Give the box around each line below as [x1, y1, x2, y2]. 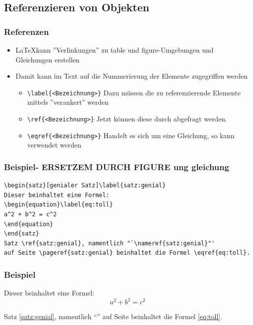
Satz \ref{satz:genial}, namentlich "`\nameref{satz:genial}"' [4, 239, 215, 247]
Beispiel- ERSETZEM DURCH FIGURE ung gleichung [4, 160, 229, 173]
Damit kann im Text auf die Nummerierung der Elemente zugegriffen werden [15, 71, 248, 81]
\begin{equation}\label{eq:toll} [4, 201, 113, 208]
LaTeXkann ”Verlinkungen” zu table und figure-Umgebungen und [15, 45, 214, 55]
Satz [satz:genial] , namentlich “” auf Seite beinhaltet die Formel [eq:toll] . [4, 311, 223, 322]
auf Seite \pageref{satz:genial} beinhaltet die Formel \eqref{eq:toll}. [4, 249, 251, 257]
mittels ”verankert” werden [27, 97, 109, 107]
